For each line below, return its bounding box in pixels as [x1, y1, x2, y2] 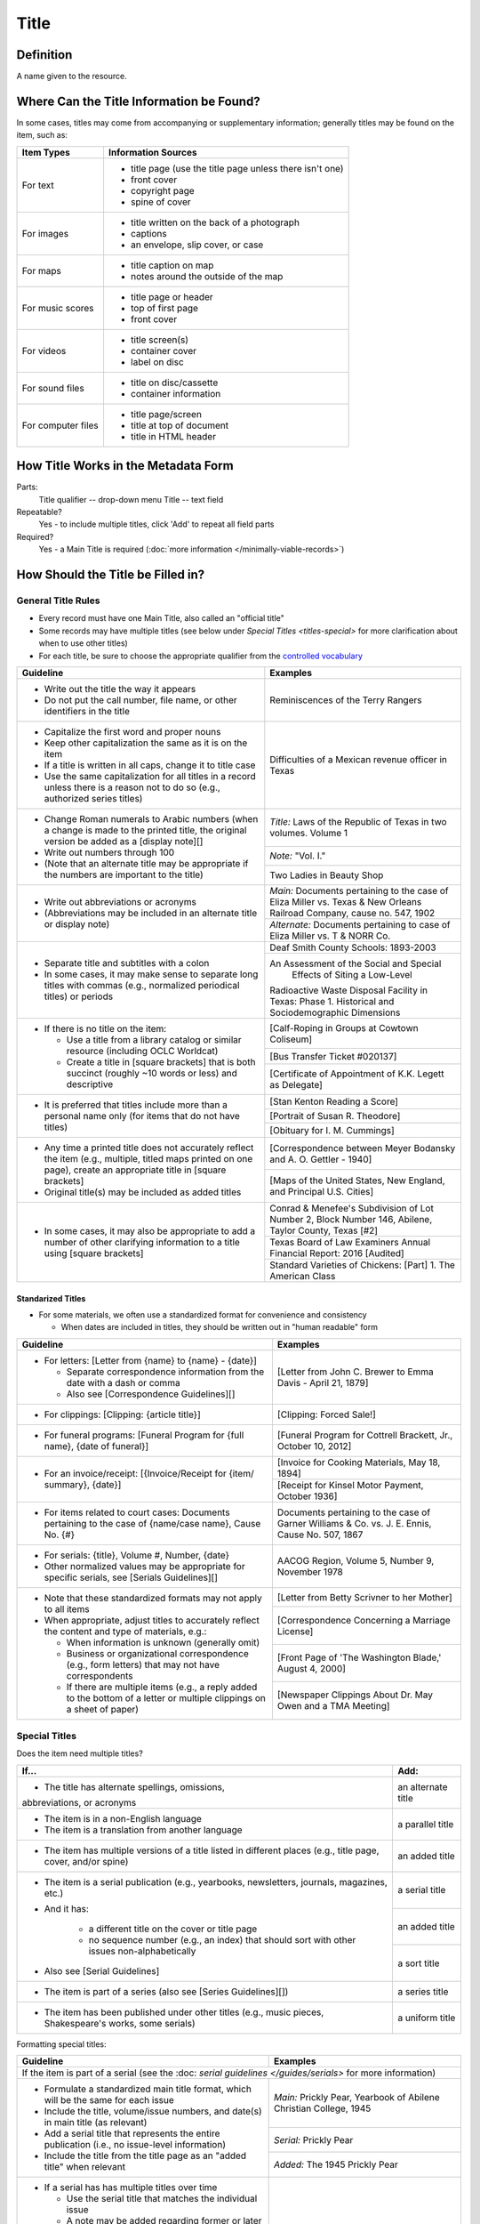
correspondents [66, 1669, 133, 1681]
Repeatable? [16, 507, 62, 518]
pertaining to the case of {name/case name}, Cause [44, 1517, 261, 1529]
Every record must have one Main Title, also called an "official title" [38, 613, 284, 624]
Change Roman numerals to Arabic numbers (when [44, 812, 259, 825]
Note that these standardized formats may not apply [44, 1591, 262, 1604]
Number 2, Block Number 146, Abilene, [269, 1213, 433, 1225]
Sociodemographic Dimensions [269, 1006, 401, 1019]
